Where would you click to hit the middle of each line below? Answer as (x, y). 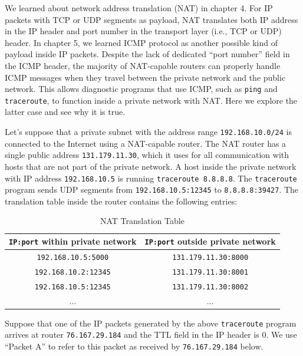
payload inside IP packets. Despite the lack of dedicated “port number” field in (147, 54)
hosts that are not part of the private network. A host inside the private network (151, 166)
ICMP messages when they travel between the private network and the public (145, 77)
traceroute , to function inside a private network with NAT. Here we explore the (151, 100)
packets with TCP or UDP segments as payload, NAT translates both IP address (151, 19)
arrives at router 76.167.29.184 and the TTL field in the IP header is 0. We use (151, 334)
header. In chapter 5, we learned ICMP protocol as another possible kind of (141, 42)
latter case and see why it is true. (65, 112)
